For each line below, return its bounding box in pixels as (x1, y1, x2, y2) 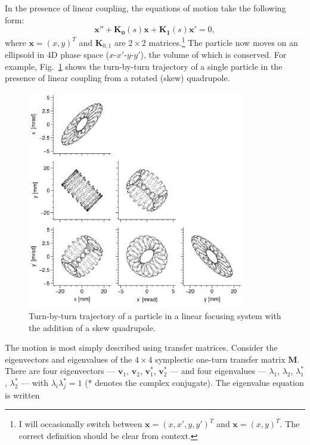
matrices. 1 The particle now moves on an (148, 35, 298, 48)
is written (5, 388, 40, 401)
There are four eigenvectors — (5, 364, 116, 377)
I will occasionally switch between (18, 418, 142, 430)
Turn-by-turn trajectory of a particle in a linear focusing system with (29, 310, 281, 322)
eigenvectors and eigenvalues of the (5, 353, 132, 365)
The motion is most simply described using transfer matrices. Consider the (5, 341, 278, 354)
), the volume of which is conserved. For (140, 48, 287, 61)
